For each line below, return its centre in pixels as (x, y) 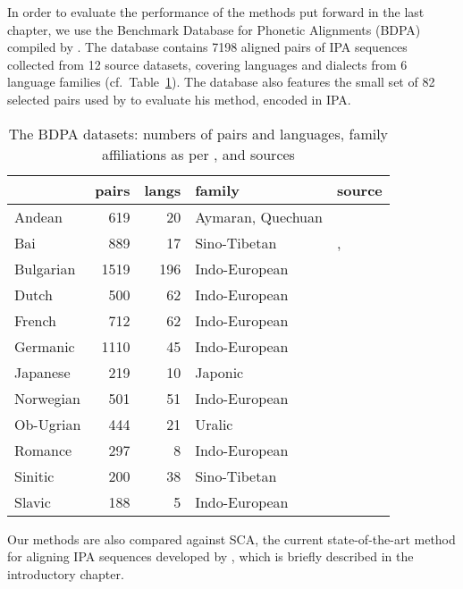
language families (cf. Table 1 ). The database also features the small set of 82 (221, 82)
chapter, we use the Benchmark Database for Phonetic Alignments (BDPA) (214, 29)
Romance (43, 450)
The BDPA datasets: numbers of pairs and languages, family (198, 133)
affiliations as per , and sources (198, 154)
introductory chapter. (66, 573)
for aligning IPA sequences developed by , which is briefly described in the (210, 556)
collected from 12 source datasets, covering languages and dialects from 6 (207, 64)
